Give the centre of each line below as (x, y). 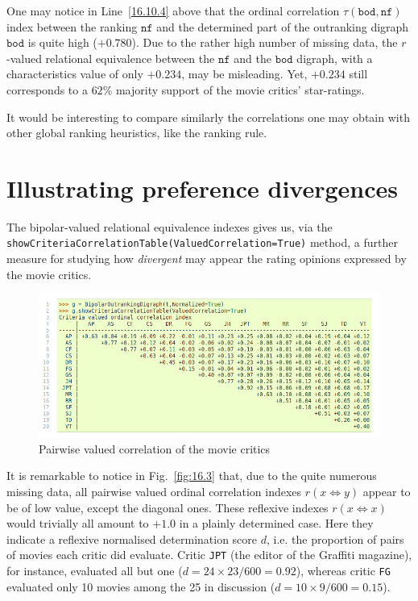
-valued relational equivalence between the (111, 58)
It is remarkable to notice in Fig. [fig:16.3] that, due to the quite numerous (192, 476)
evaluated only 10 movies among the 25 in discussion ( (141, 586)
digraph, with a (335, 58)
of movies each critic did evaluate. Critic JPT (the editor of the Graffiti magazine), (209, 555)
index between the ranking (72, 26)
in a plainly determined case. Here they (276, 523)
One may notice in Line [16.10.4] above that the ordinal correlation (173, 10)
